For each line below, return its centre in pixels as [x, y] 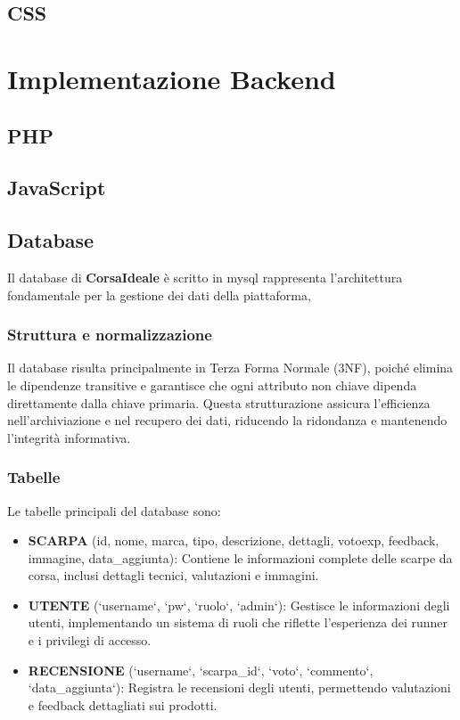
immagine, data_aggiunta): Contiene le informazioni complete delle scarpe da [240, 557]
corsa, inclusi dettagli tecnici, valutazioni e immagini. [173, 575]
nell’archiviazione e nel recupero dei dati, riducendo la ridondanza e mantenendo [227, 420]
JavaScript [57, 188]
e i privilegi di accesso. [90, 640]
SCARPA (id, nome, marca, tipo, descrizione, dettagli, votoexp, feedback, [234, 540]
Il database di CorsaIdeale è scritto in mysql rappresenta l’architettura [205, 277]
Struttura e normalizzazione [110, 335]
